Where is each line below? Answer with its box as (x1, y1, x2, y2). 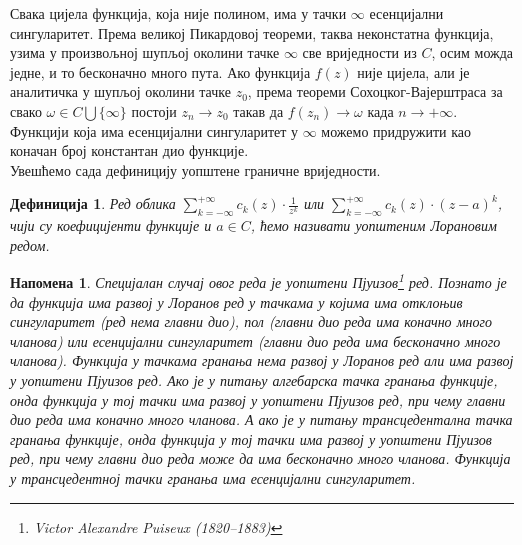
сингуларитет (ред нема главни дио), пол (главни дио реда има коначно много (10, 311, 492, 332)
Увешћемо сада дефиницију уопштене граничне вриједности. (10, 159, 381, 180)
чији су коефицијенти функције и (10, 215, 212, 236)
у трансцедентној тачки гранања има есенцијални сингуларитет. (10, 467, 416, 488)
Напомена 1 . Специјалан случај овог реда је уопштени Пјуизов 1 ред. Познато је (10, 269, 507, 292)
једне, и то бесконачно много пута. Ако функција (10, 61, 311, 82)
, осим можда (431, 42, 514, 63)
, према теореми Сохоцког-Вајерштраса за (247, 81, 503, 102)
